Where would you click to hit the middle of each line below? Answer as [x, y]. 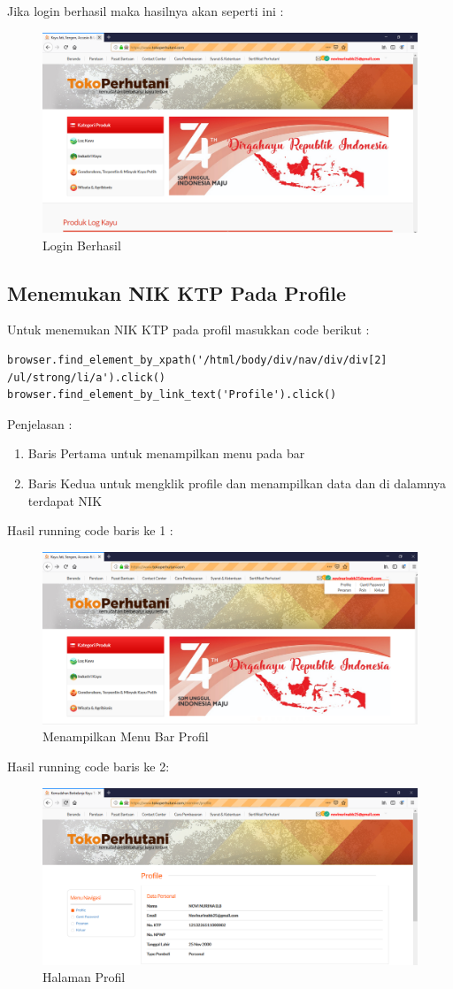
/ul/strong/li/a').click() [86, 377]
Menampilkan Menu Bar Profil [126, 736]
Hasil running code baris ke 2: [88, 767]
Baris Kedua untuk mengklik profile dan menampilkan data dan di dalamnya [237, 483]
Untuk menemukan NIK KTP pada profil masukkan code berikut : [188, 330]
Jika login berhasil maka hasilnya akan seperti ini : [146, 11]
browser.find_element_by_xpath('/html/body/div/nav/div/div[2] [197, 360]
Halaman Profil [84, 977]
